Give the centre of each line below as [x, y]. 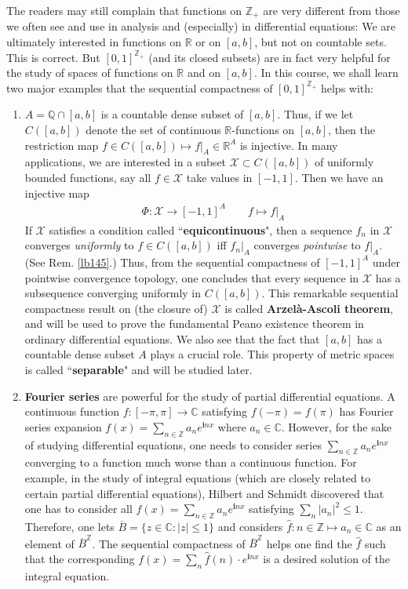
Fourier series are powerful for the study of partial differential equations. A [210, 396]
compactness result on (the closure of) [116, 308]
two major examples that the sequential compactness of [140, 87]
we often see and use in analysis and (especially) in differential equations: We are [201, 26]
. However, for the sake [336, 426]
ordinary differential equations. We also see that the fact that [172, 338]
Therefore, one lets [69, 527]
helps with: [347, 87]
